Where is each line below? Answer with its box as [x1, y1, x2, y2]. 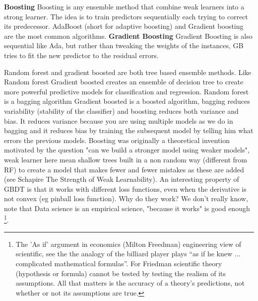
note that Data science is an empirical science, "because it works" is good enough [4, 203, 250, 213]
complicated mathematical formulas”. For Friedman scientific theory [15, 258, 222, 268]
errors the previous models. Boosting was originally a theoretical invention [4, 135, 230, 145]
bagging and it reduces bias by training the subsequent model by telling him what [4, 125, 254, 136]
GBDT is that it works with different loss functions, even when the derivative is [4, 183, 247, 194]
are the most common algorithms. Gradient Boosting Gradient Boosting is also [4, 30, 253, 41]
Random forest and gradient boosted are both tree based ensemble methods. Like [4, 67, 252, 77]
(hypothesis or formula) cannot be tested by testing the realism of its [15, 268, 226, 278]
